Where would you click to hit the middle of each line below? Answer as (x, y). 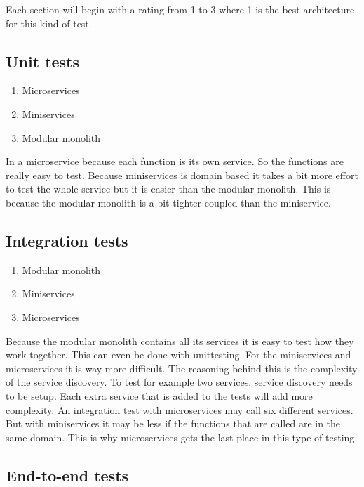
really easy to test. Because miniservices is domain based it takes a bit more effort (182, 175)
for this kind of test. (49, 23)
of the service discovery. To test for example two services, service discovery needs (179, 382)
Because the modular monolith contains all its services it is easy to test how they (180, 340)
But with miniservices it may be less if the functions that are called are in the (173, 423)
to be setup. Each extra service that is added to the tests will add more (159, 395)
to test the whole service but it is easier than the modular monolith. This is (168, 189)
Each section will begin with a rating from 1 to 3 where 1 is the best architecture (180, 9)
